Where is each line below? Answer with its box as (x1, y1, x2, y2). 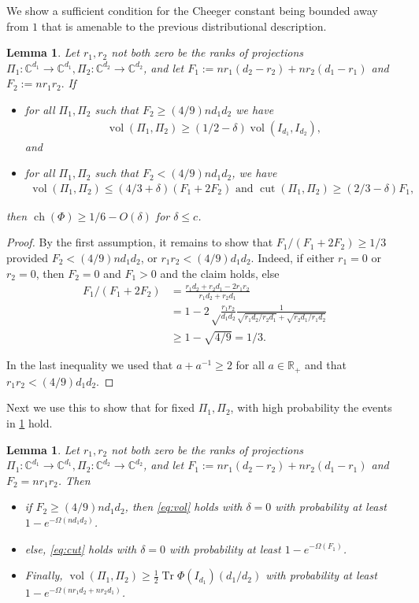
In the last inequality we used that (6, 357, 173, 373)
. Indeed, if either (250, 250, 335, 265)
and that (304, 357, 347, 373)
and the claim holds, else (160, 265, 280, 281)
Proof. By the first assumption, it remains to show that (6, 234, 273, 250)
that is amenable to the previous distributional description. (41, 17, 327, 34)
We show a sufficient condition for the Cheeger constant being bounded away (6, 2, 378, 18)
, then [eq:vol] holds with (124, 498, 243, 515)
